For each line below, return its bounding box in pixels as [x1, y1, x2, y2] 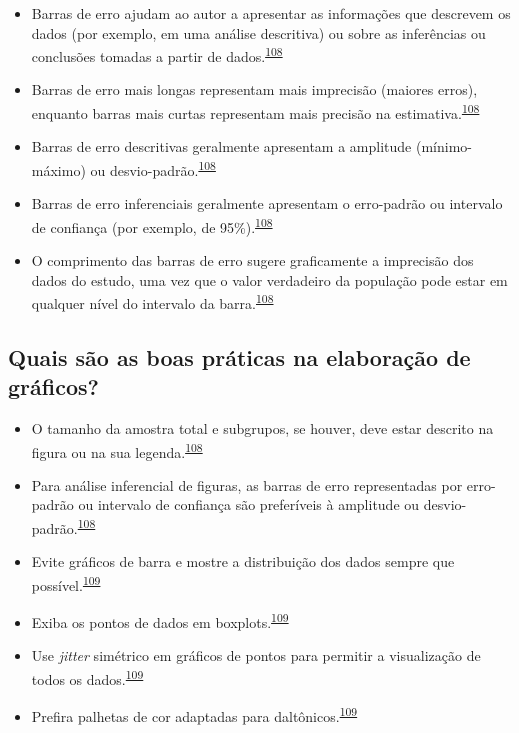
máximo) [31, 159, 86, 180]
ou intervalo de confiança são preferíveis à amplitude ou [78, 494, 420, 515]
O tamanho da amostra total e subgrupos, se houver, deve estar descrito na [31, 418, 494, 438]
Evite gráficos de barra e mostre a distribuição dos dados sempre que [31, 551, 455, 572]
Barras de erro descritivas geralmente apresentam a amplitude [31, 136, 412, 157]
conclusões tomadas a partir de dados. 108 [31, 43, 283, 66]
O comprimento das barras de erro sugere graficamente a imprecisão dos [31, 249, 474, 270]
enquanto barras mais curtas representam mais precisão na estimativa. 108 [31, 100, 480, 123]
